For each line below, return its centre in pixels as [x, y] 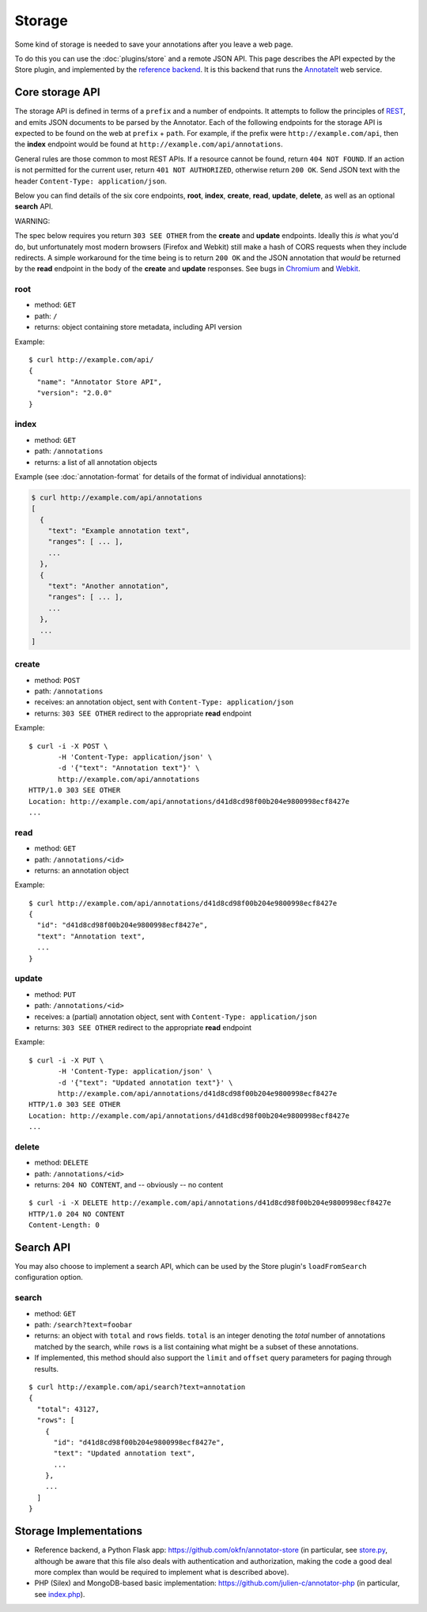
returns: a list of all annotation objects [96, 462]
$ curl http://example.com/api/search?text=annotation [137, 1387]
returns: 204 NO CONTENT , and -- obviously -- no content [129, 1185]
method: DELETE [61, 1163]
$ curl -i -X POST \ [68, 746]
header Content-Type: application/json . [91, 181]
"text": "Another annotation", [108, 586]
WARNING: [32, 221]
